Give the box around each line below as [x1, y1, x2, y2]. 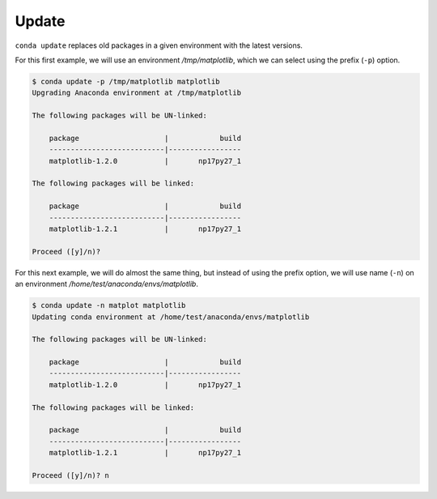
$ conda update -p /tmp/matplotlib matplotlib [32, 77, 220, 86]
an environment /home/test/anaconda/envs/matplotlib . [15, 279, 198, 289]
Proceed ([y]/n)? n [32, 471, 109, 480]
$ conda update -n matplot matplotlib [32, 301, 186, 310]
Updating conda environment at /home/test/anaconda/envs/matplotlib [32, 312, 310, 322]
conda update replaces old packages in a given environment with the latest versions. [15, 41, 303, 50]
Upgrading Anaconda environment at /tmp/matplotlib [32, 88, 242, 97]
